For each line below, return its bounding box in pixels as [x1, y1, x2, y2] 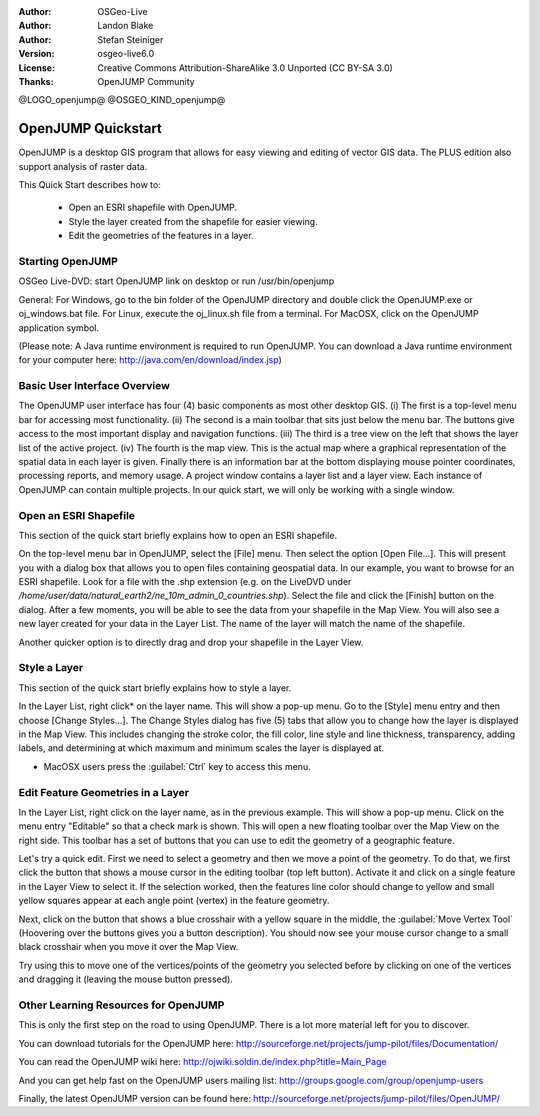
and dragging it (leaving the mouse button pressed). [18, 973, 234, 985]
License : [18, 61, 55, 74]
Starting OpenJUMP [18, 254, 119, 268]
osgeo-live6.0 [97, 48, 155, 60]
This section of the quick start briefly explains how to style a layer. [18, 681, 292, 694]
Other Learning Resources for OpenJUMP [18, 998, 225, 1012]
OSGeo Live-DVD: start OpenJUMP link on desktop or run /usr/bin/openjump [18, 275, 335, 287]
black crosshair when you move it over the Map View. [18, 941, 239, 953]
